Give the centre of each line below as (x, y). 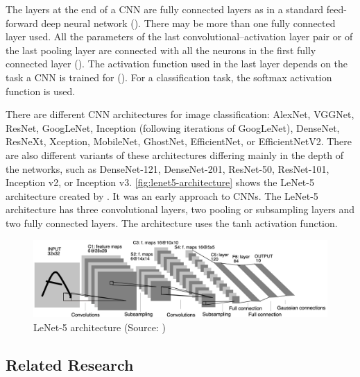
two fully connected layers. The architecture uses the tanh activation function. (172, 223)
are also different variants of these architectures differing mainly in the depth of (175, 154)
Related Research (70, 364)
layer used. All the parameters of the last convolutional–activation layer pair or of (179, 36)
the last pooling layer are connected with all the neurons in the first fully (161, 50)
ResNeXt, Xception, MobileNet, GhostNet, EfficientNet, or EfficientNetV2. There (179, 141)
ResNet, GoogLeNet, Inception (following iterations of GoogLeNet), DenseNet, (173, 127)
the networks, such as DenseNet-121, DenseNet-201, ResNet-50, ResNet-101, (168, 168)
